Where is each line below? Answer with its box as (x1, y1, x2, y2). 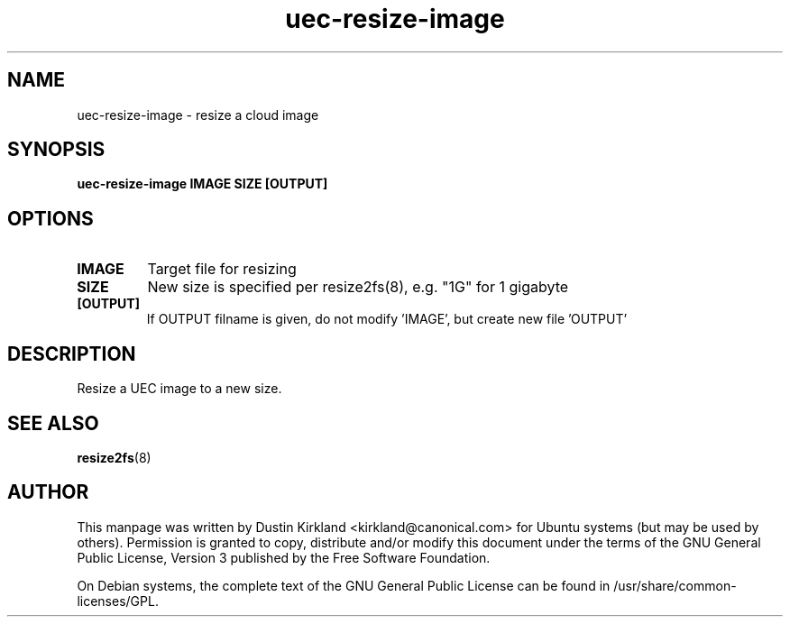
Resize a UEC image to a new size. (77, 381, 282, 397)
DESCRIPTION (7, 342, 136, 365)
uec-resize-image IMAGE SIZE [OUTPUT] (77, 176, 328, 192)
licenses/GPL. (77, 592, 159, 609)
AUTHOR (7, 481, 89, 504)
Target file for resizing (147, 260, 297, 279)
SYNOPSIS (7, 138, 106, 161)
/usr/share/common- (613, 577, 737, 593)
